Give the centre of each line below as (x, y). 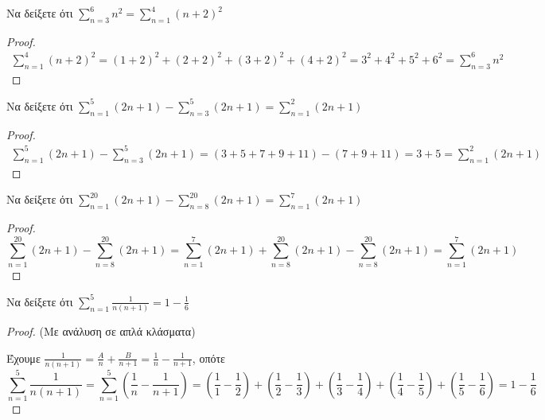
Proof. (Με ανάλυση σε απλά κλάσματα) (101, 331)
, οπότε (208, 358)
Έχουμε (23, 358)
